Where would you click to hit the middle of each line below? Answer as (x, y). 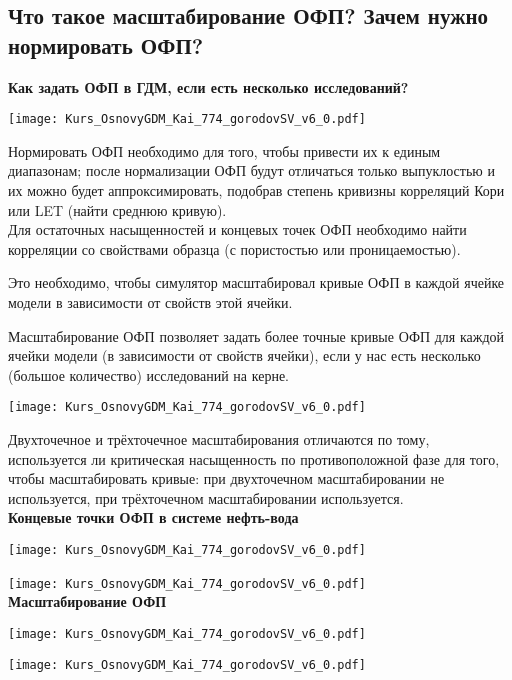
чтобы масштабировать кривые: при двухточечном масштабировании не (226, 478)
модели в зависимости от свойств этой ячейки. (150, 302)
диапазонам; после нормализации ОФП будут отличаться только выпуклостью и (251, 170)
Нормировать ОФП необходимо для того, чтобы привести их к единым (224, 150)
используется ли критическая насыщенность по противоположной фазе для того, (254, 458)
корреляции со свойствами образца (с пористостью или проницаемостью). (234, 248)
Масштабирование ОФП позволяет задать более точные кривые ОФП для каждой (256, 335)
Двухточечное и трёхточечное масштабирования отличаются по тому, (219, 439)
